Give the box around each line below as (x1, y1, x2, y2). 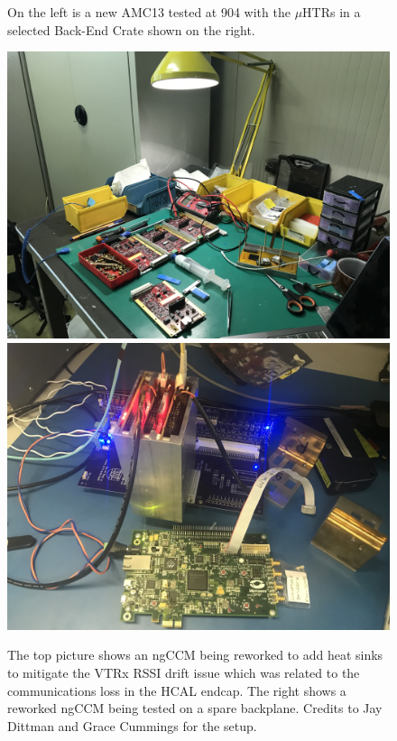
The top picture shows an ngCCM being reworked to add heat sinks (7, 645, 383, 664)
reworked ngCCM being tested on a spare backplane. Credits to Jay (7, 699, 383, 718)
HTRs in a (302, 3, 361, 21)
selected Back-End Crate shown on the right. (7, 20, 255, 39)
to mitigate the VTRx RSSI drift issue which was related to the (7, 662, 360, 681)
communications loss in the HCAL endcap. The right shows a (7, 681, 346, 699)
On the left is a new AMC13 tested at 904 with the (7, 3, 291, 21)
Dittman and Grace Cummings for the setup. (7, 716, 257, 735)
